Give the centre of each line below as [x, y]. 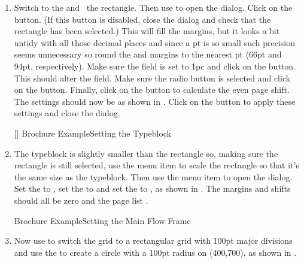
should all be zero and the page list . [81, 200]
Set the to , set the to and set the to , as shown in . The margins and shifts [152, 188]
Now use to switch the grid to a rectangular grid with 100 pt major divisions [153, 241]
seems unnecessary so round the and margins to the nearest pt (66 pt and [148, 54]
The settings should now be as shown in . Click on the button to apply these [155, 101]
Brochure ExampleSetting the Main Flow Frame [102, 220]
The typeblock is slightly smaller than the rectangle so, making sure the [146, 153]
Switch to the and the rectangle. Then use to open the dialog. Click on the [153, 7]
